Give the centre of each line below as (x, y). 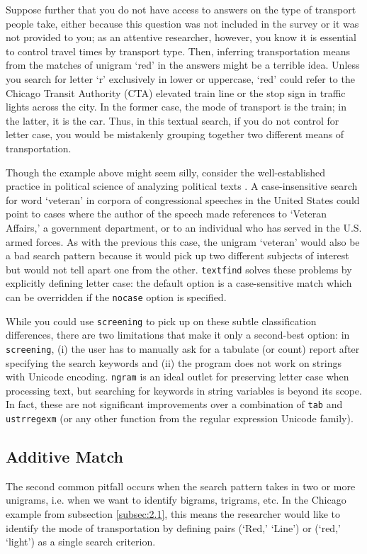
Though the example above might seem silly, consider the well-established (166, 172)
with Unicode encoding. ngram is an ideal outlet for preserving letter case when (177, 377)
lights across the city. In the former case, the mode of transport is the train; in (176, 107)
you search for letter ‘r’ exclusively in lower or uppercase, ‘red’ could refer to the (180, 78)
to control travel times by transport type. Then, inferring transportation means (178, 51)
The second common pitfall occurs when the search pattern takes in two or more (181, 486)
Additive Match (64, 457)
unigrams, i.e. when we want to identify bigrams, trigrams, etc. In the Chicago (176, 500)
